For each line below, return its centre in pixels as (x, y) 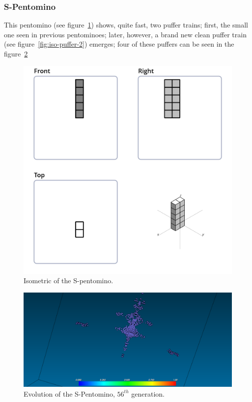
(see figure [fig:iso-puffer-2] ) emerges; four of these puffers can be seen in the (119, 44)
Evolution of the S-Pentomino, (69, 393)
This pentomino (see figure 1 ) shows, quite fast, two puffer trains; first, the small (126, 25)
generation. (148, 393)
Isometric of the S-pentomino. (69, 281)
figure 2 (16, 54)
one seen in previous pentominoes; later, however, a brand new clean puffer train (125, 34)
